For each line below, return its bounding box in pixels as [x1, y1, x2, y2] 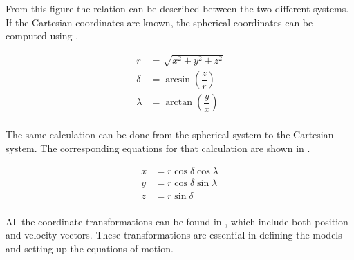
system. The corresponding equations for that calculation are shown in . [6, 141, 310, 156]
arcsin [165, 75, 191, 85]
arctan [165, 98, 193, 108]
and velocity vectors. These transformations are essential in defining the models [6, 228, 342, 242]
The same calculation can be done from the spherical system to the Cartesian [6, 127, 334, 142]
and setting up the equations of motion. [6, 241, 174, 255]
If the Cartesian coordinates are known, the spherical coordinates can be [6, 15, 313, 29]
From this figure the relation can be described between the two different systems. [6, 1, 349, 15]
